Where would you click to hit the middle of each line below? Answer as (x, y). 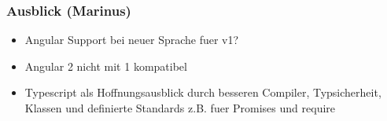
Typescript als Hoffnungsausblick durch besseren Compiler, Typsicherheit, (203, 92)
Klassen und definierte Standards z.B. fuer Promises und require (180, 108)
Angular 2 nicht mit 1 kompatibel (106, 66)
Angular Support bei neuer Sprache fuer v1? (132, 40)
